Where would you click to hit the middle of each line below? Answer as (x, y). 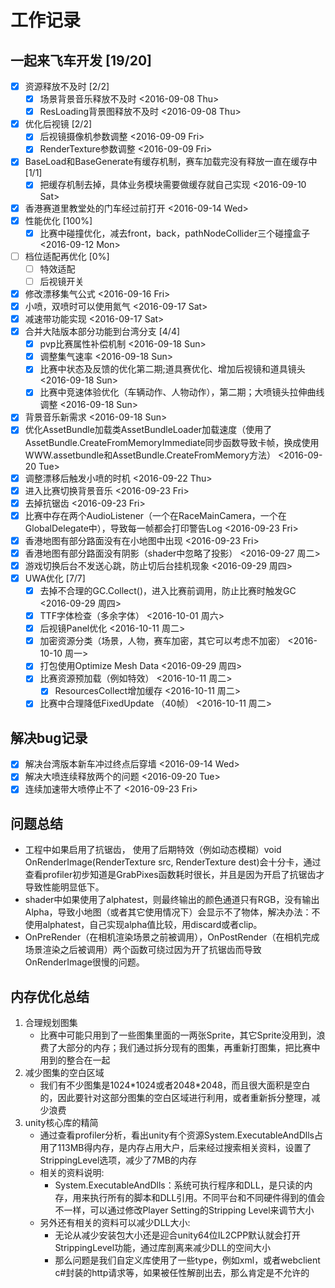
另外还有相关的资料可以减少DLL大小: (115, 1223)
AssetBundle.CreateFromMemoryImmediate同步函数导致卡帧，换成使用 (172, 442)
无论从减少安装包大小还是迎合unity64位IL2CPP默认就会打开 (178, 1235)
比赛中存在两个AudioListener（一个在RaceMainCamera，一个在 (155, 515)
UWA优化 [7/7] (55, 578)
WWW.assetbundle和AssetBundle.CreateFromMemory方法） (150, 455)
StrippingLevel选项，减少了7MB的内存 (118, 1160)
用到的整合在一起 (75, 1060)
